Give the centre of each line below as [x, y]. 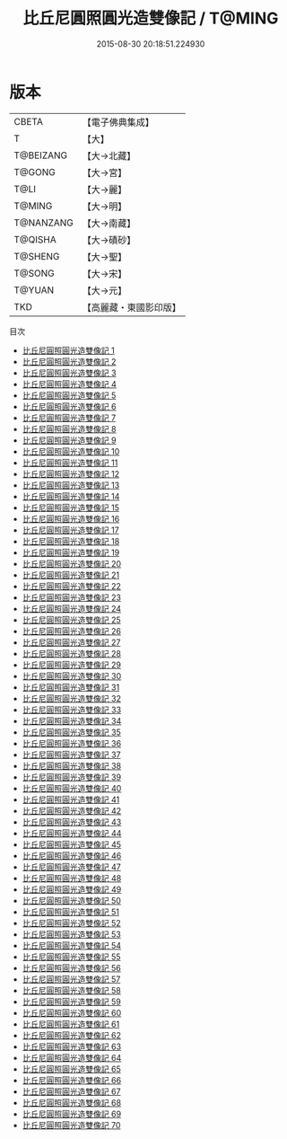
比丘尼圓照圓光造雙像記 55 [71, 957]
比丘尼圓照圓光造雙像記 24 [72, 608]
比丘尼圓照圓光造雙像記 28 [71, 653]
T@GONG [35, 172]
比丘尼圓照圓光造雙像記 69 [72, 1114]
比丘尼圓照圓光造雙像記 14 [71, 496]
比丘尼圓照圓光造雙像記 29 [71, 665]
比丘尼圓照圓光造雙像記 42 [72, 810]
